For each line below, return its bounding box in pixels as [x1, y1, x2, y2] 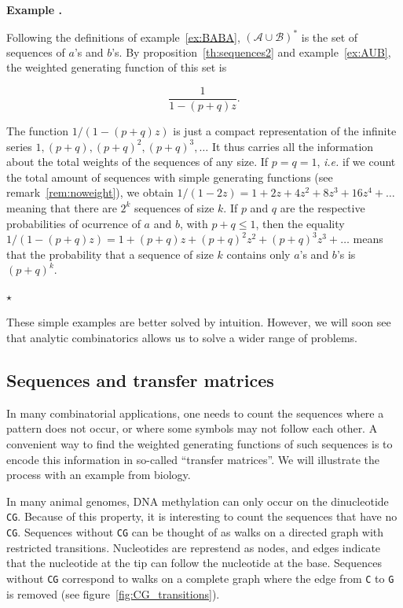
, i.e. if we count [317, 153, 396, 170]
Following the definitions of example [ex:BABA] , [6, 28, 240, 45]
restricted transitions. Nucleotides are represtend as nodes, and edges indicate [6, 539, 381, 555]
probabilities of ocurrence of [6, 215, 141, 231]
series [6, 138, 32, 154]
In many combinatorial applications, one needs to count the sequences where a [6, 404, 384, 421]
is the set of [301, 28, 358, 45]
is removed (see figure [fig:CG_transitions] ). [6, 585, 220, 602]
